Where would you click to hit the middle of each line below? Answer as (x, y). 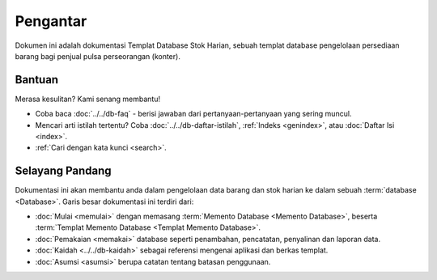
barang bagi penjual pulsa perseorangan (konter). (98, 56)
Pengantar (51, 21)
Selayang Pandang (64, 171)
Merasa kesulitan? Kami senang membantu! (88, 99)
